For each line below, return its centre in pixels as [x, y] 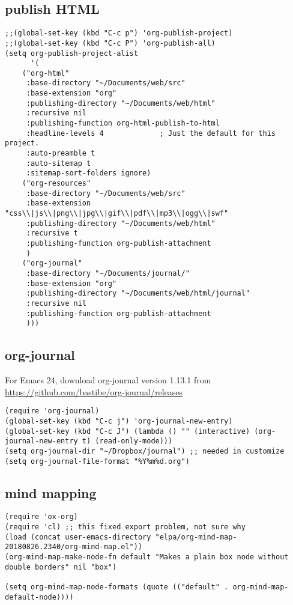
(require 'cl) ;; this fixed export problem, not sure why [125, 527]
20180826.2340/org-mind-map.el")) [74, 547]
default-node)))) [39, 597]
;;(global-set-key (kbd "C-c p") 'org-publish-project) [119, 33]
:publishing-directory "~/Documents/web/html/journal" [138, 293]
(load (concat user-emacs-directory [78, 537]
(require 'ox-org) [41, 517]
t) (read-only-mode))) [127, 441]
